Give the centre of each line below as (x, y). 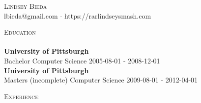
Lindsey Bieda (26, 6)
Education (20, 32)
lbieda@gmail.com (31, 15)
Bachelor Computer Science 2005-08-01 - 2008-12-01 (82, 60)
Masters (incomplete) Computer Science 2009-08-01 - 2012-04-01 (101, 80)
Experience (21, 96)
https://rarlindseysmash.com (108, 15)
